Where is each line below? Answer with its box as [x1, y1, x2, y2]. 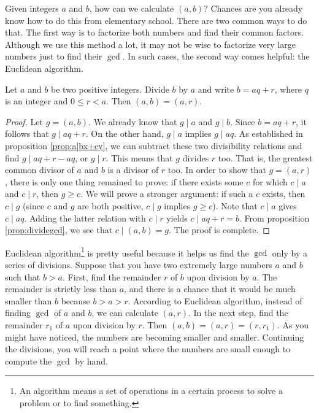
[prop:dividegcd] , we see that [5, 223, 113, 236]
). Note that [212, 199, 258, 212]
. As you [277, 318, 309, 331]
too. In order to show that [167, 163, 266, 176]
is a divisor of [107, 163, 159, 176]
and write [198, 82, 234, 95]
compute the [5, 354, 52, 367]
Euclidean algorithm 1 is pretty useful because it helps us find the [5, 244, 249, 259]
